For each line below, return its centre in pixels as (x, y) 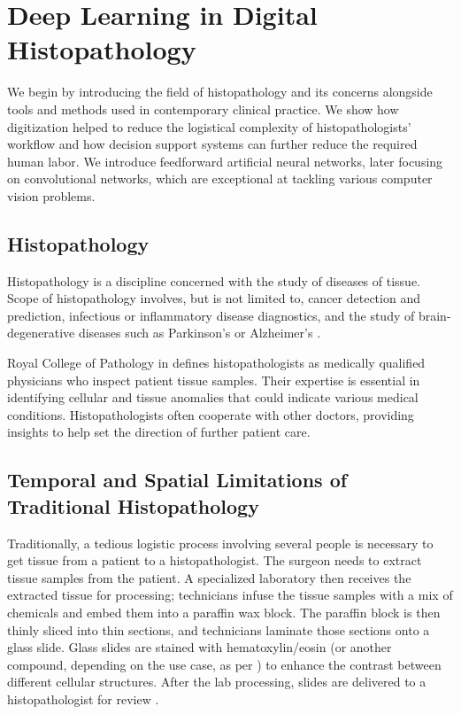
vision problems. (51, 195)
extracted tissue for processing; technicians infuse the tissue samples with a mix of (230, 595)
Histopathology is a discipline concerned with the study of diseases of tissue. (214, 280)
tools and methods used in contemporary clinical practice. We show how (203, 109)
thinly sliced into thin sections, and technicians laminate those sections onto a (219, 629)
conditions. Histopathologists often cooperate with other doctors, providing (211, 414)
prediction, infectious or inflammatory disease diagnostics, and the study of (211, 315)
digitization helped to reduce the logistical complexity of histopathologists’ (209, 126)
